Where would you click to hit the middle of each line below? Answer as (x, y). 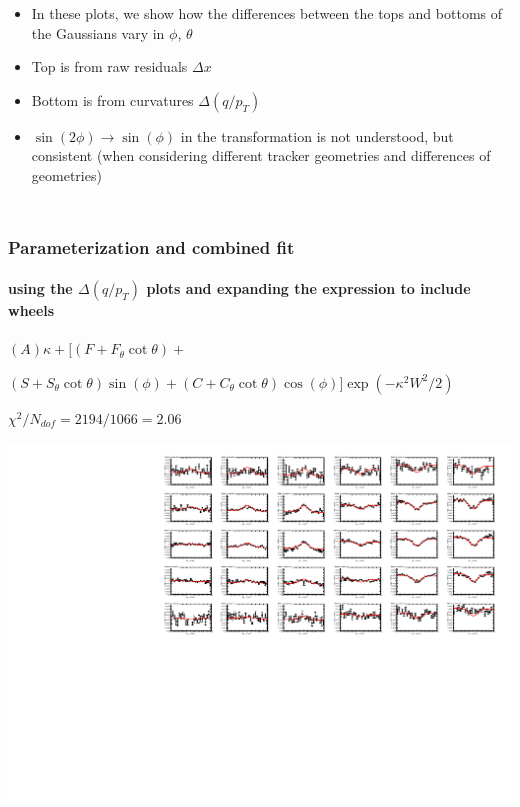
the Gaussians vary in (98, 32)
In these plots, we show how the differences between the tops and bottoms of (266, 13)
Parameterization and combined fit (151, 247)
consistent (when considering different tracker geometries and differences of (261, 155)
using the (40, 288)
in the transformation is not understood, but (317, 135)
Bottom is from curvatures (112, 99)
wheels (31, 310)
